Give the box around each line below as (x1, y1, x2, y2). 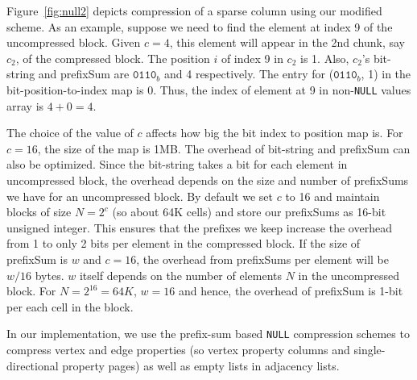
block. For (6, 282, 56, 299)
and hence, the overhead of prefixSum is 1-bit (178, 282, 403, 299)
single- (353, 341, 386, 357)
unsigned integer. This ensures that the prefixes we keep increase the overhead (6, 219, 392, 236)
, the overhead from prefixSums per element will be (136, 250, 389, 267)
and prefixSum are (38, 65, 130, 82)
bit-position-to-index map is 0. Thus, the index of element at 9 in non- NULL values (6, 81, 411, 98)
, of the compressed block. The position (15, 49, 210, 66)
